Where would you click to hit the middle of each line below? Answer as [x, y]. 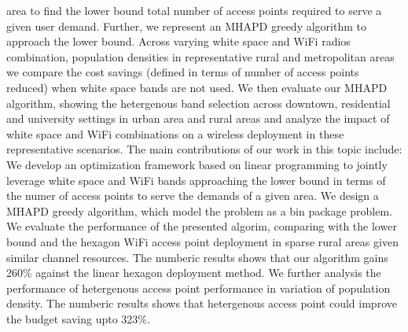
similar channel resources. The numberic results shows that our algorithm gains [197, 257]
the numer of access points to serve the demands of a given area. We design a [193, 196]
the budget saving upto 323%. [78, 318]
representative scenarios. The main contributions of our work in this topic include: [204, 149]
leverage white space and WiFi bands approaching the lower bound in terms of [196, 180]
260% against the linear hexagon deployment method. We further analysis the [194, 273]
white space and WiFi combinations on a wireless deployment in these [175, 133]
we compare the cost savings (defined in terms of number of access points [183, 72]
